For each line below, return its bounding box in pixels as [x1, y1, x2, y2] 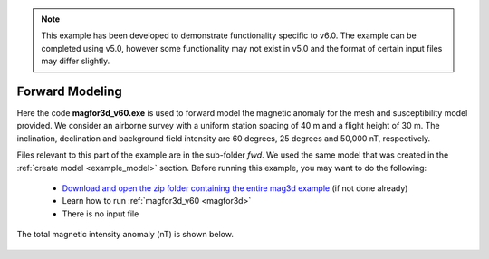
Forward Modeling [16, 83, 122, 99]
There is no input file [62, 208, 139, 219]
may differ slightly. [41, 55, 110, 67]
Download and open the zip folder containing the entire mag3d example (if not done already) [62, 183, 408, 194]
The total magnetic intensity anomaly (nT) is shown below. [16, 229, 235, 240]
